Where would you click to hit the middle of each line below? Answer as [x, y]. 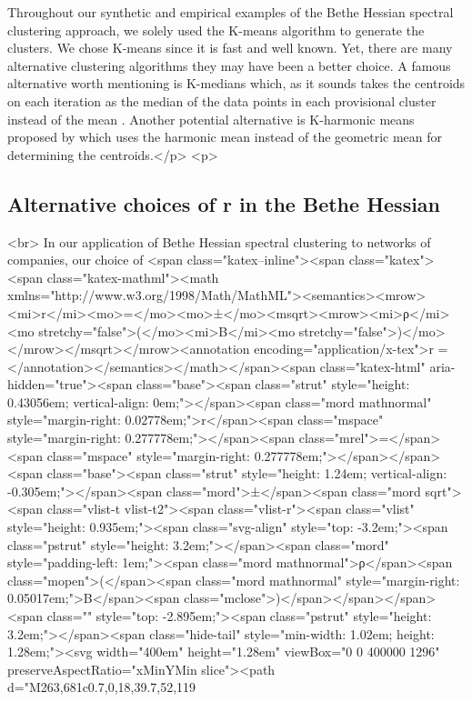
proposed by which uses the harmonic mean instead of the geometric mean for [225, 137]
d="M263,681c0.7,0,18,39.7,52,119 [102, 687]
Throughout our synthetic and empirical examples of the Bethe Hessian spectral [231, 12]
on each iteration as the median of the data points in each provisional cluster [222, 100]
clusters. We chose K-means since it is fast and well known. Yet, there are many [230, 48]
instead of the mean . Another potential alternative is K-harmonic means [211, 119]
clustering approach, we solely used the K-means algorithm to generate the [216, 30]
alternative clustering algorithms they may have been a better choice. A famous [229, 65]
